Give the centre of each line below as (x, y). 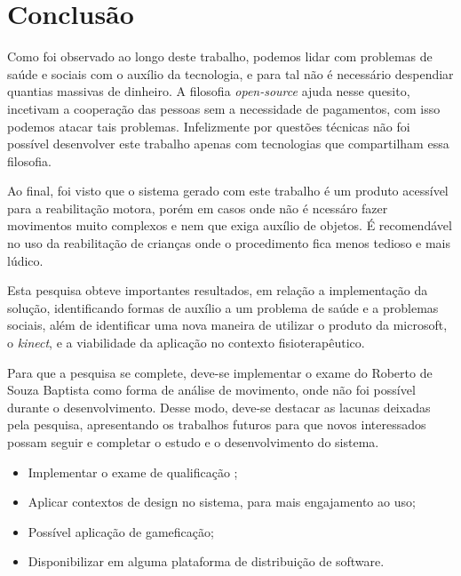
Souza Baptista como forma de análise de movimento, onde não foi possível (211, 390)
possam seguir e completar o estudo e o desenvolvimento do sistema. (193, 442)
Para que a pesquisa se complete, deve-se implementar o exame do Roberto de (220, 372)
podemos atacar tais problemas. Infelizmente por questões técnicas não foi (209, 126)
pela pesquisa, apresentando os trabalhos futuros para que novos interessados (217, 424)
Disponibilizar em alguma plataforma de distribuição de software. (206, 561)
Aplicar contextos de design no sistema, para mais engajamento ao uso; (222, 502)
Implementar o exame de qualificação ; (133, 472)
